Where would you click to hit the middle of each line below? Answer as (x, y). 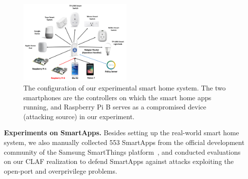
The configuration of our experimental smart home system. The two (125, 87)
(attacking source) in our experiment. (79, 116)
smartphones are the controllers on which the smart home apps (117, 97)
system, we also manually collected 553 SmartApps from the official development (124, 142)
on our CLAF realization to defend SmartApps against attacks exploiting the (119, 161)
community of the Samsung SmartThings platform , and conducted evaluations (122, 152)
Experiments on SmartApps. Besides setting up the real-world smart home (122, 133)
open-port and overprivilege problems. (61, 170)
